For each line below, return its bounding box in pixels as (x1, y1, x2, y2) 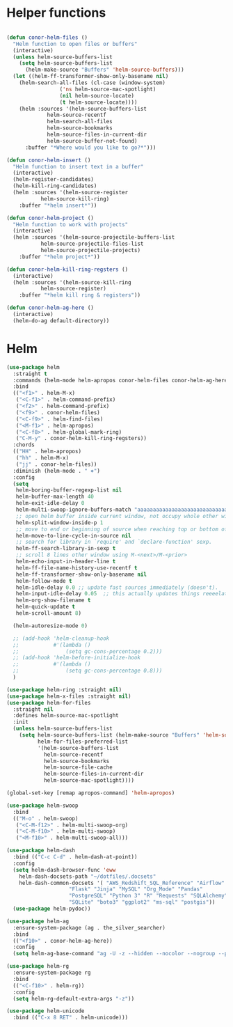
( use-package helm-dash (6, 847, 76, 854)
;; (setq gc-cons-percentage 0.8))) (13, 667, 163, 675)
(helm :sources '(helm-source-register (13, 189, 129, 196)
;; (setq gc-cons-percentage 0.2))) (13, 648, 163, 655)
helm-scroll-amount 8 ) (15, 610, 81, 617)
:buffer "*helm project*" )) (19, 253, 100, 260)
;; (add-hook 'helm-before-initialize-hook (13, 654, 140, 661)
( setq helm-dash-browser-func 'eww (13, 866, 116, 873)
